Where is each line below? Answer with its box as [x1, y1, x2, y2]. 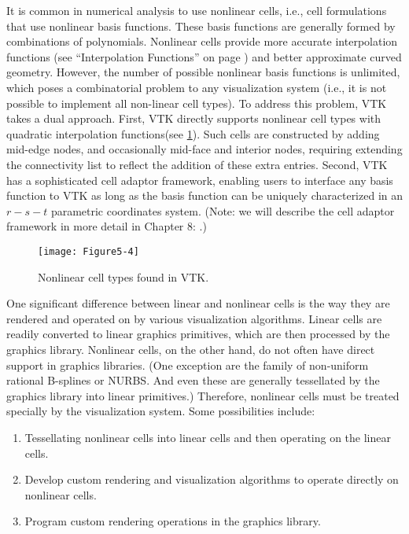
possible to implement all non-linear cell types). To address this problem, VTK [6, 94, 387, 111]
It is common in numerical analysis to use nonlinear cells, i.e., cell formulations [6, 2, 387, 18]
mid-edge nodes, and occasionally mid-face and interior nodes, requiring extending [6, 141, 403, 157]
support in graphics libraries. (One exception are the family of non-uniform [6, 356, 369, 373]
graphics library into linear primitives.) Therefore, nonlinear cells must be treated [6, 387, 400, 403]
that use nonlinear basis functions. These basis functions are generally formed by [6, 17, 396, 34]
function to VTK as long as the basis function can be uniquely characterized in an [6, 187, 403, 204]
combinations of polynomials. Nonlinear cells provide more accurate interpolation [6, 33, 398, 50]
